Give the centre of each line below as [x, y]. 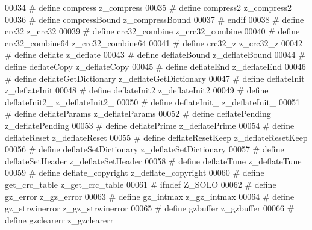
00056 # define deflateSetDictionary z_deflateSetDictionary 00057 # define [145, 149]
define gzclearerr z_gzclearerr [59, 219]
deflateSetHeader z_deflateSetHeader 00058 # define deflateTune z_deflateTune [153, 160]
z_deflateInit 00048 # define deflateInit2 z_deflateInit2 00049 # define [137, 90]
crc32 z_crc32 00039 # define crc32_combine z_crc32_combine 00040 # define [152, 31]
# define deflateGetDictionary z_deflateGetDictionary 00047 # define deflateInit [155, 78]
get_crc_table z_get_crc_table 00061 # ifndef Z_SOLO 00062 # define [141, 184]
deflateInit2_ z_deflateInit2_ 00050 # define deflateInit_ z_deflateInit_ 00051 [153, 101]
